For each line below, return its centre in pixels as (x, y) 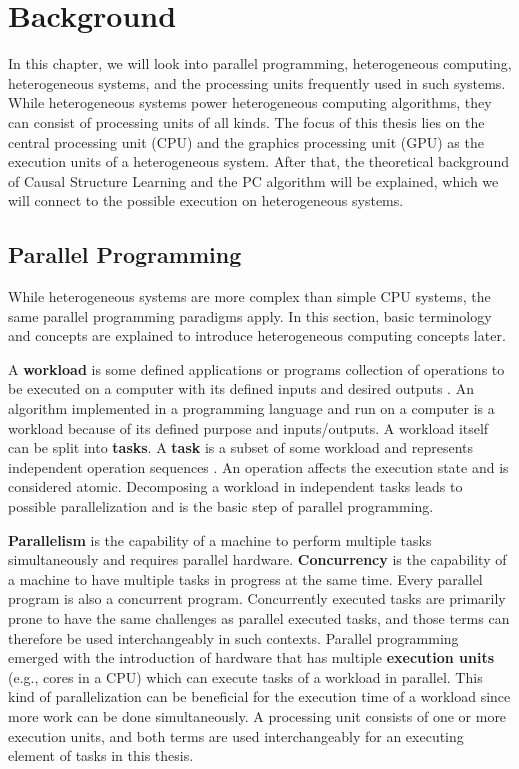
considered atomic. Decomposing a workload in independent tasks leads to (235, 486)
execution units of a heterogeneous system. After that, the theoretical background (258, 161)
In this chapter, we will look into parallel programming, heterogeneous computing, (260, 63)
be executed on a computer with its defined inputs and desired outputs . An (241, 388)
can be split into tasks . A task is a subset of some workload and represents (241, 447)
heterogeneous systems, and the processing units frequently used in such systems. (257, 82)
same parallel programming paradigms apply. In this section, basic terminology (250, 315)
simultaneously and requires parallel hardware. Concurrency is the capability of (257, 559)
